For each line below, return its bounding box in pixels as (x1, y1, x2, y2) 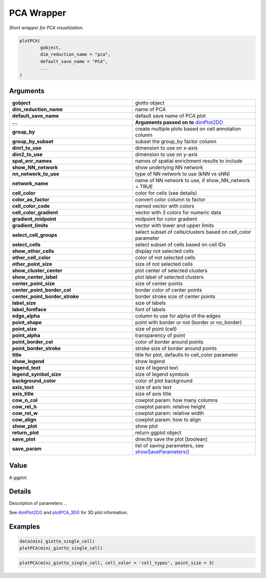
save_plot (12, 435, 35, 442)
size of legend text (135, 364, 178, 371)
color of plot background (135, 377, 193, 384)
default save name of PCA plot (135, 112, 206, 119)
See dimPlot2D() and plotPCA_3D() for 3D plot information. (9, 509, 128, 515)
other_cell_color (12, 254, 51, 261)
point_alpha (12, 331, 40, 338)
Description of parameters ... (9, 500, 67, 506)
